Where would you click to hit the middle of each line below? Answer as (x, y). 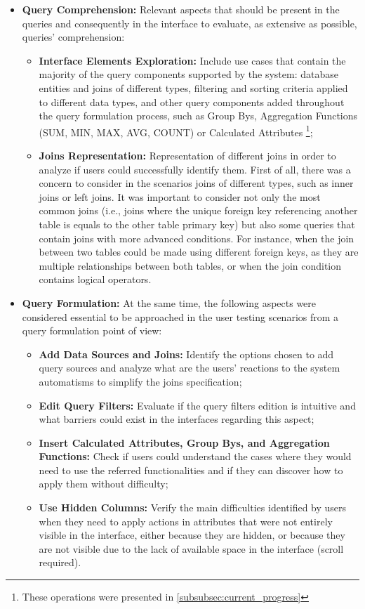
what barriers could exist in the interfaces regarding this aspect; (177, 419)
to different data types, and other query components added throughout (192, 101)
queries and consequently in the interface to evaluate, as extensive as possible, (190, 23)
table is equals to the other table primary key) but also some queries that (197, 224)
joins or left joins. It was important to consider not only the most (180, 196)
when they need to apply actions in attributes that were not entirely (186, 521)
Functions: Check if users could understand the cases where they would (195, 456)
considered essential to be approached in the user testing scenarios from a (180, 316)
